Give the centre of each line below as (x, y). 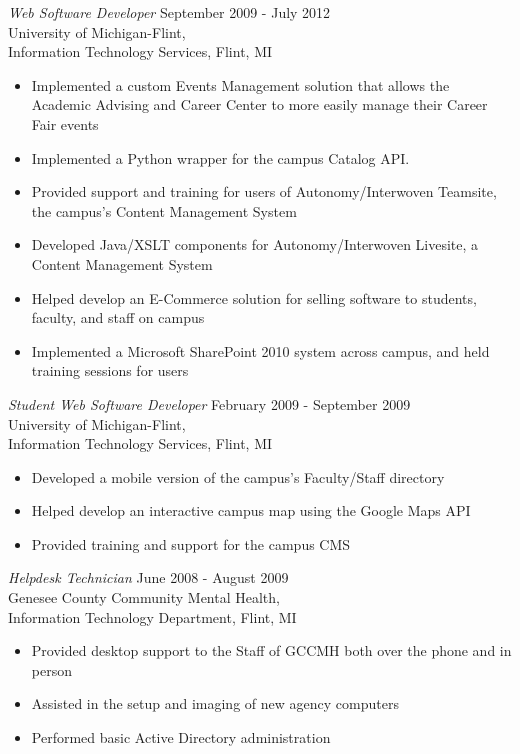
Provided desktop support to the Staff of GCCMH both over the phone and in (271, 650)
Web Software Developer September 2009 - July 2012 (169, 12)
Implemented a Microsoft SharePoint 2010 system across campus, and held (260, 350)
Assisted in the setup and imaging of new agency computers (215, 703)
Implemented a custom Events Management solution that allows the (240, 84)
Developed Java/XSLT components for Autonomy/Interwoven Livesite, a (255, 244)
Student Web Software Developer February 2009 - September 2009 (209, 403)
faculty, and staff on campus (118, 317)
